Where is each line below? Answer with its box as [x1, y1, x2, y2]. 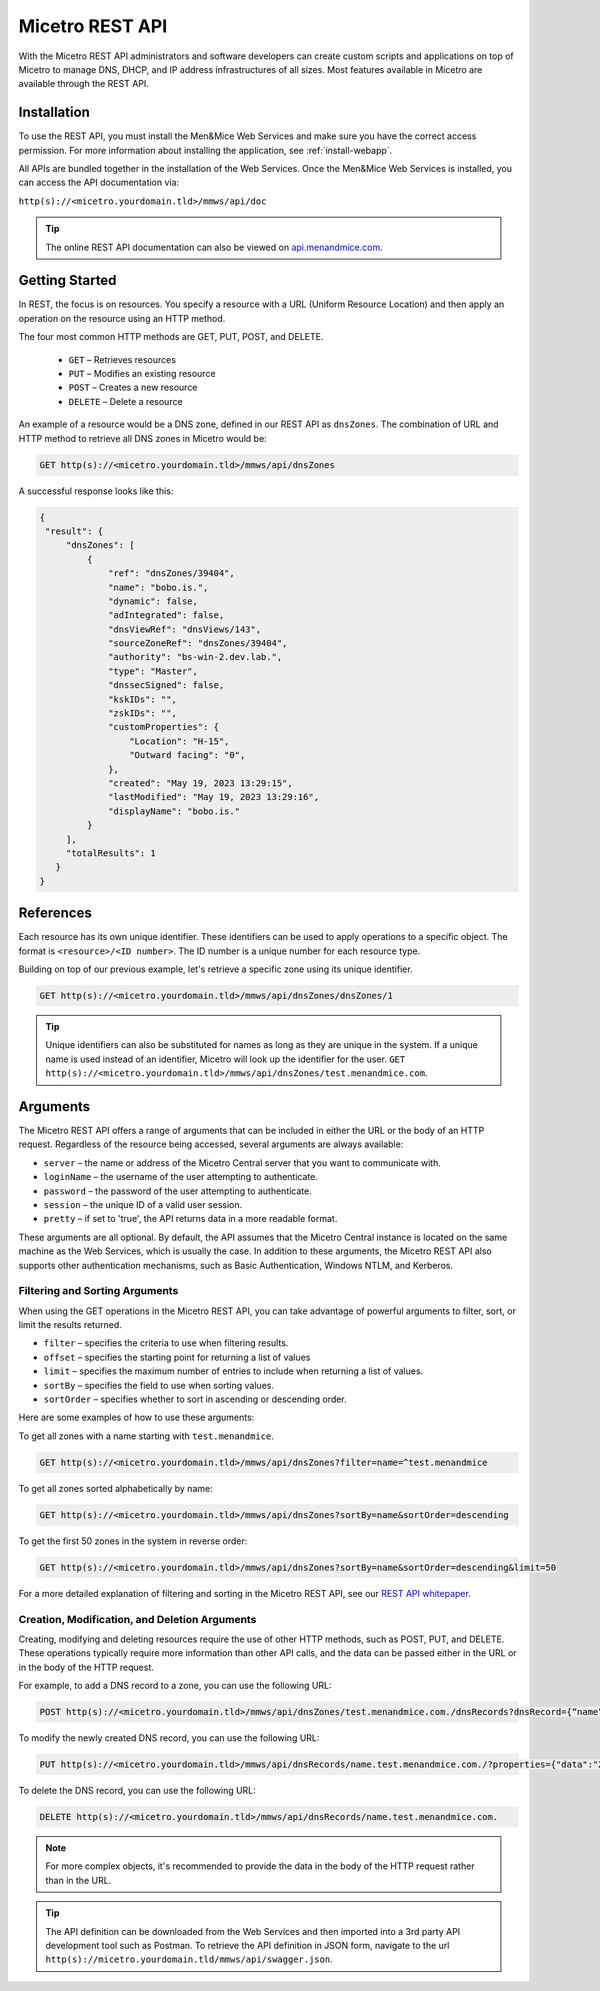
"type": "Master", [108, 665, 199, 677]
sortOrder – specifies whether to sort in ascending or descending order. [43, 1393, 347, 1405]
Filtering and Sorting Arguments [18, 1284, 179, 1298]
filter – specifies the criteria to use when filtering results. [43, 1337, 289, 1349]
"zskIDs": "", [108, 708, 177, 719]
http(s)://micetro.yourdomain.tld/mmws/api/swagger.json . [45, 1953, 334, 1965]
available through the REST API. [18, 78, 150, 90]
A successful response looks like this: [18, 485, 174, 497]
